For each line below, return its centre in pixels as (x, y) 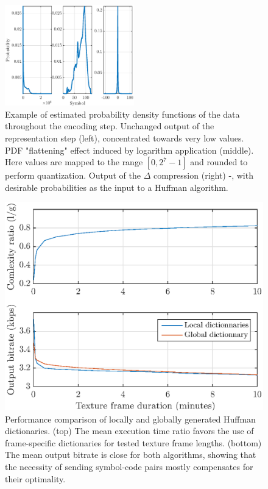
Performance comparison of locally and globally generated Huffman (130, 419)
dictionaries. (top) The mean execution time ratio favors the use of (129, 431)
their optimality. (35, 478)
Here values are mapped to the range (74, 162)
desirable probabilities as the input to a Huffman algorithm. (117, 187)
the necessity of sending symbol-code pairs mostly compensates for (129, 466)
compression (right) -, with (203, 175)
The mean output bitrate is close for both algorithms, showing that (131, 455)
